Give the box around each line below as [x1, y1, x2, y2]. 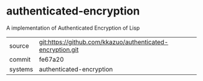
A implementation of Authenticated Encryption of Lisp [6, 24, 140, 31]
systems [9, 65, 33, 73]
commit [9, 55, 31, 63]
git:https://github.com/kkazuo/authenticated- [39, 37, 169, 46]
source [9, 41, 29, 50]
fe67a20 [39, 55, 65, 63]
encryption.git [39, 45, 79, 54]
